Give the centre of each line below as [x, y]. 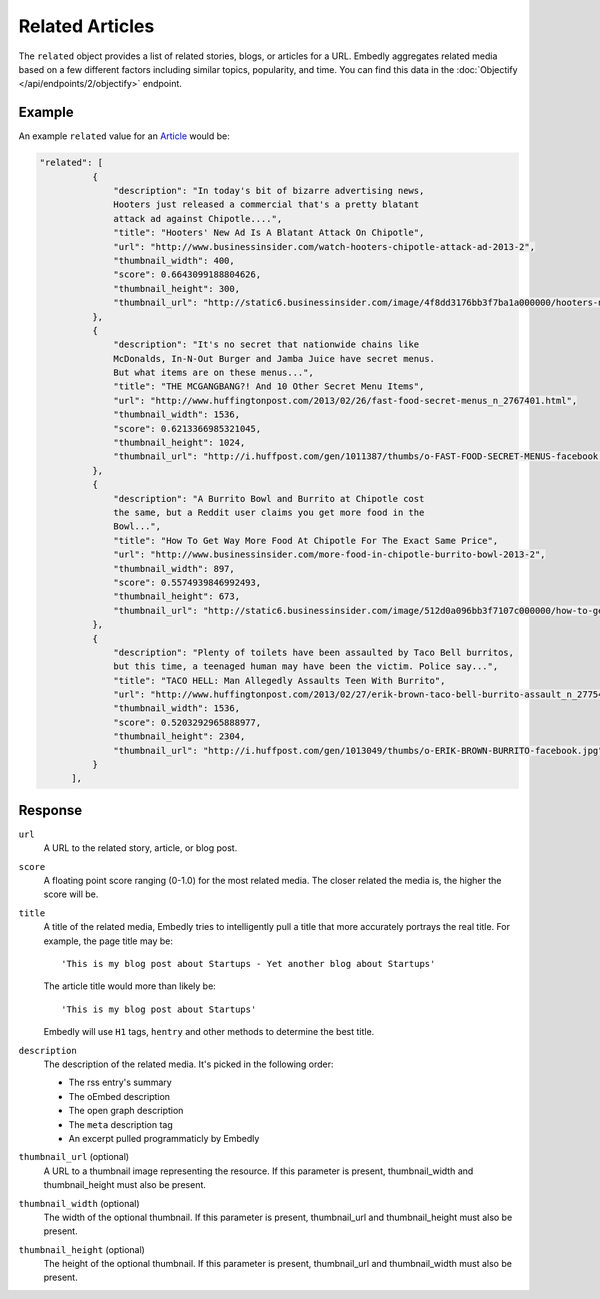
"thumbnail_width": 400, [174, 260]
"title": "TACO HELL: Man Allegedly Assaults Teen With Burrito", [279, 680]
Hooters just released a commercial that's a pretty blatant [266, 204]
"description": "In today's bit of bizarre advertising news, [269, 190]
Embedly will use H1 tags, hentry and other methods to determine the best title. [209, 1032]
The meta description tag [121, 1124]
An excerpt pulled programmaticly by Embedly [164, 1138]
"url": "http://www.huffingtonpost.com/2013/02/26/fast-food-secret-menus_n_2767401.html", [345, 400]
